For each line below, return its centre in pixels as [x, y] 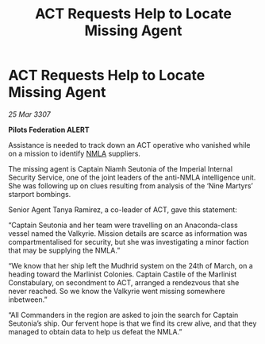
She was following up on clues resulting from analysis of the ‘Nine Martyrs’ [131, 186]
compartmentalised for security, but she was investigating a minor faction [129, 242]
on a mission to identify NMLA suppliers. [75, 153]
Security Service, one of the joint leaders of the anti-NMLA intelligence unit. [132, 177]
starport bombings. [40, 194]
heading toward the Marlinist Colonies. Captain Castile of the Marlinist [123, 274]
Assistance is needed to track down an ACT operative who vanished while [129, 145]
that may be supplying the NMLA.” [64, 250]
